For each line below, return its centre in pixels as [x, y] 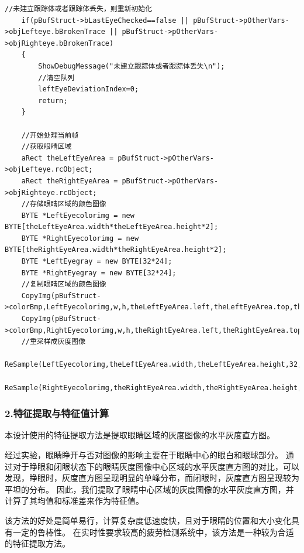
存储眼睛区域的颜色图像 [68, 204]
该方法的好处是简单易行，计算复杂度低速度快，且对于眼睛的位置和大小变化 [148, 520]
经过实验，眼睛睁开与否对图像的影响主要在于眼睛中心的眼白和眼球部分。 [144, 455]
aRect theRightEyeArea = [70, 181]
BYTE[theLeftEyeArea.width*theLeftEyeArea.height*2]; [112, 227]
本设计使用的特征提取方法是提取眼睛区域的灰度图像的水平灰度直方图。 [140, 435]
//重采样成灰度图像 [53, 342]
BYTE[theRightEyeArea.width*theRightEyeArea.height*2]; [116, 250]
